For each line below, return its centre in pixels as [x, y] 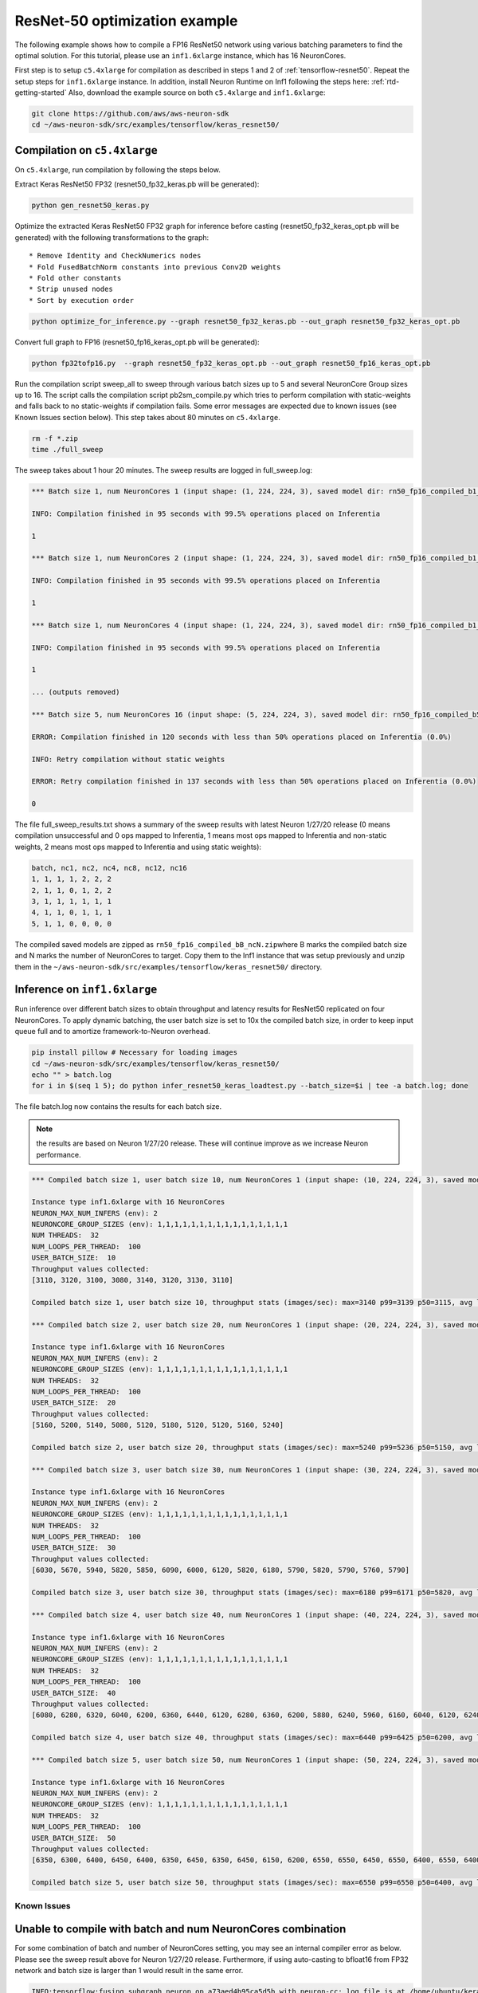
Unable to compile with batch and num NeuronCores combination [180, 1929]
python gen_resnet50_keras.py [90, 206]
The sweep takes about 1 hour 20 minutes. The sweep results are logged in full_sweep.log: [163, 470]
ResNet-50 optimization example [126, 21]
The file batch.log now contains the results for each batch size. [118, 1107]
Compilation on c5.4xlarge [86, 150]
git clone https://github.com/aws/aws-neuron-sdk [130, 114]
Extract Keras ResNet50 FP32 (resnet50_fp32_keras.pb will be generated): [137, 184]
